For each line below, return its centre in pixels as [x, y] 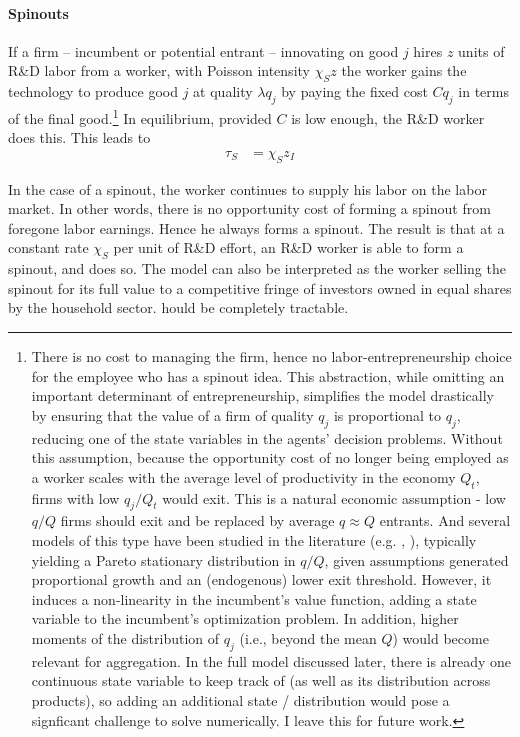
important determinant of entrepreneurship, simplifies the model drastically [262, 395]
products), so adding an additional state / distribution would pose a [240, 699]
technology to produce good [93, 91]
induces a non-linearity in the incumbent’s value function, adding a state [254, 598]
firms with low [75, 497]
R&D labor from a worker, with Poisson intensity [159, 70]
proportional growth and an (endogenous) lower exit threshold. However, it [261, 579]
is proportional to [387, 414]
